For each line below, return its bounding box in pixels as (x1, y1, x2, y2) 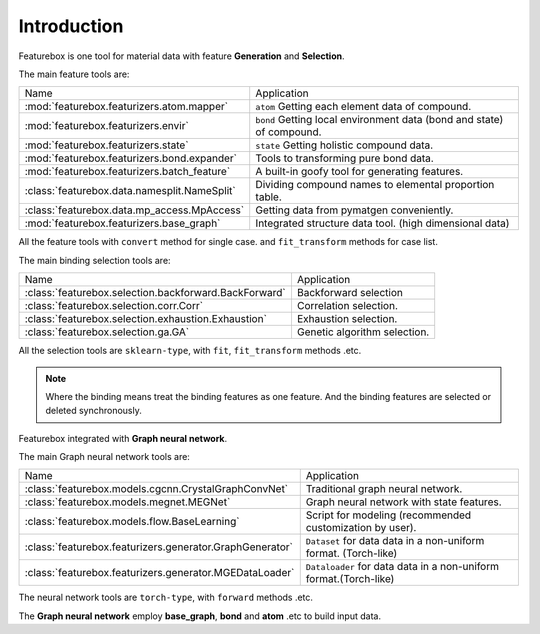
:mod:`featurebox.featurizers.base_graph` (24, 216, 221, 230)
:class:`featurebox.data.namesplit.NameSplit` (24, 184, 236, 198)
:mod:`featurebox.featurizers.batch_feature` (24, 165, 231, 179)
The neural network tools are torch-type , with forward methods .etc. (18, 591, 314, 604)
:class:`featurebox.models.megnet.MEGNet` (24, 495, 231, 509)
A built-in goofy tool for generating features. (255, 165, 464, 179)
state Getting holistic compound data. (255, 138, 434, 152)
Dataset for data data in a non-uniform (305, 534, 485, 548)
